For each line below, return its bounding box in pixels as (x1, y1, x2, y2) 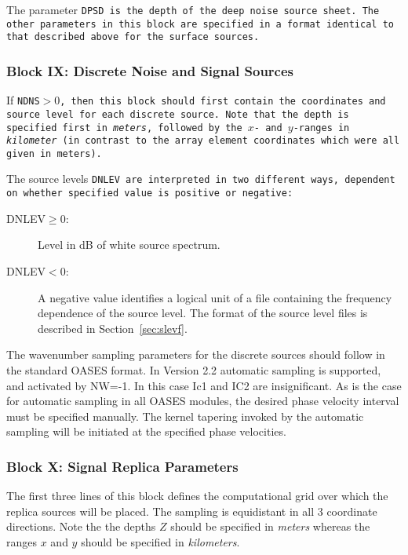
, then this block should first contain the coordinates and (60, 96, 386, 108)
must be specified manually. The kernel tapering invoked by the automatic (6, 407, 364, 424)
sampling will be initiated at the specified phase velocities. (6, 423, 286, 440)
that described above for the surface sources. (6, 31, 260, 43)
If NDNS (6, 92, 40, 108)
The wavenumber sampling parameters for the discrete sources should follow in (6, 346, 385, 363)
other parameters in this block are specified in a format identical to (6, 18, 394, 30)
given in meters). (6, 148, 102, 159)
